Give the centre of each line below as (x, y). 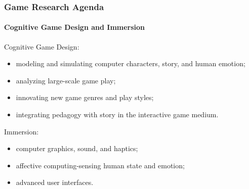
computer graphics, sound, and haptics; (77, 148)
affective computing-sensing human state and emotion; (100, 165)
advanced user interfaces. (55, 182)
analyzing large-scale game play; (66, 80)
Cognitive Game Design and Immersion (75, 27)
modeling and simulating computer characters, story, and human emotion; (131, 63)
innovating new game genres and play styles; (85, 97)
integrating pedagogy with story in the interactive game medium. (117, 114)
